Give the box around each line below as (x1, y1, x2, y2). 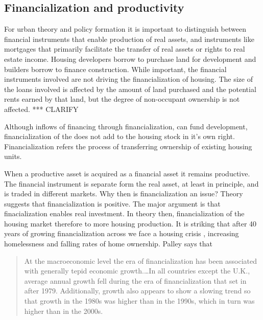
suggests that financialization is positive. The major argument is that (4, 198, 221, 209)
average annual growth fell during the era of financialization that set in (24, 275, 247, 286)
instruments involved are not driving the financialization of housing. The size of (4, 74, 253, 84)
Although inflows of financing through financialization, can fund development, (4, 121, 248, 131)
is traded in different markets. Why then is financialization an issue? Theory (4, 188, 243, 199)
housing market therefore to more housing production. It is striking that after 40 (4, 218, 257, 228)
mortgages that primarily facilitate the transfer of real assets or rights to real (4, 43, 245, 54)
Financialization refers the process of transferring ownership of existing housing (4, 141, 252, 151)
